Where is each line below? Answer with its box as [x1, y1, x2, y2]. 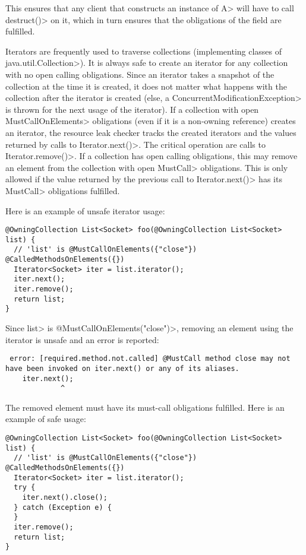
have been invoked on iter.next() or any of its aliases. [5, 364, 239, 373]
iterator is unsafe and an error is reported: [5, 333, 159, 345]
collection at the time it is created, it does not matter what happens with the [5, 80, 287, 92]
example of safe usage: [5, 413, 86, 425]
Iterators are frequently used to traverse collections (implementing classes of [5, 45, 282, 57]
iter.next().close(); [22, 493, 108, 502]
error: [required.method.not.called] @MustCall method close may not [10, 354, 291, 363]
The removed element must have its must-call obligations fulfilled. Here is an [5, 401, 285, 413]
